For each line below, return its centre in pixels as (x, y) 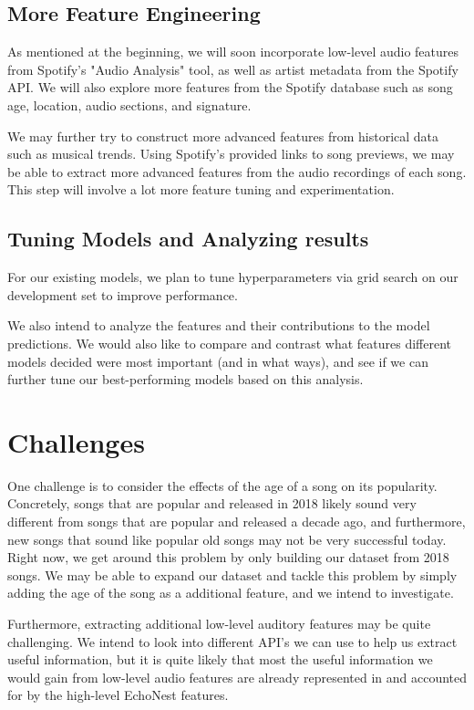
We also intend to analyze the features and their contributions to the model (219, 325)
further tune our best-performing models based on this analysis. (185, 379)
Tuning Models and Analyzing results (188, 239)
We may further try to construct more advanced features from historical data (223, 136)
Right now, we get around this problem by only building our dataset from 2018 (228, 557)
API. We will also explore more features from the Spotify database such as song (230, 87)
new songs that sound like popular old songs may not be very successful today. (227, 539)
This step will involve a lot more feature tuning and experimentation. (201, 189)
